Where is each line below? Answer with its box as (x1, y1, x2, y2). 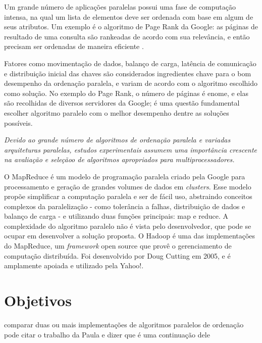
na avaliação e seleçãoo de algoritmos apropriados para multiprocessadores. (4, 154, 235, 165)
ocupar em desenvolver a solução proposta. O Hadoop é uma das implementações (4, 230, 255, 241)
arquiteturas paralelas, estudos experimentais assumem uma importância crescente (4, 144, 257, 155)
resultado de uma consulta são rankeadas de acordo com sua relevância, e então (4, 31, 250, 41)
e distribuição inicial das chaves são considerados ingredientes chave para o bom (4, 68, 251, 78)
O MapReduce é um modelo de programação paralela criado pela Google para (4, 171, 245, 181)
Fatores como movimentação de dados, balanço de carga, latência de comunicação (4, 58, 256, 68)
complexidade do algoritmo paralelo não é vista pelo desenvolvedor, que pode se (4, 220, 251, 231)
